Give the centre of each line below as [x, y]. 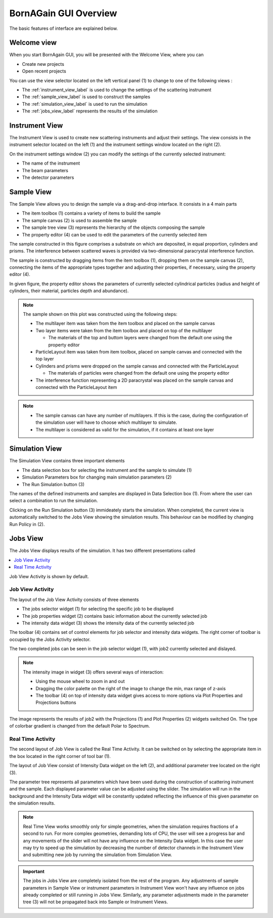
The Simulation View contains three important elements [67, 461]
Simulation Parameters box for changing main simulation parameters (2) [97, 477]
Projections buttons [56, 703]
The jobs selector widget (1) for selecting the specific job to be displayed [98, 609]
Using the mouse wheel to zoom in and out [80, 682]
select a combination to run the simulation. [54, 501]
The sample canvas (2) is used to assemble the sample [79, 220]
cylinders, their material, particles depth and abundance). [69, 291]
